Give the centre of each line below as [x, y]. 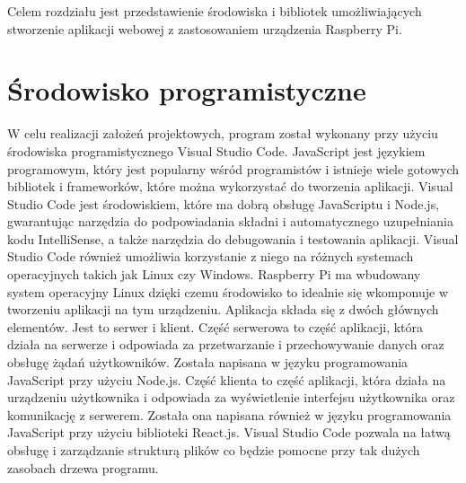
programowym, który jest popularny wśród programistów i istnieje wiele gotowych [233, 168]
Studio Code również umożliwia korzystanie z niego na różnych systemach [211, 256]
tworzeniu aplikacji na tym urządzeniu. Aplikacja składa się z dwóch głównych [223, 309]
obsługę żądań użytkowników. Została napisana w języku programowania [208, 362]
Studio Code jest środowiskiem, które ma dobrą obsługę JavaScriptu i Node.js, [224, 203]
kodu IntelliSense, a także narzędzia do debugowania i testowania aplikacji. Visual [233, 238]
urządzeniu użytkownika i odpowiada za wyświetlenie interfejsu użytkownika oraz [231, 397]
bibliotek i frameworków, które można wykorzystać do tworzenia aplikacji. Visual [230, 186]
